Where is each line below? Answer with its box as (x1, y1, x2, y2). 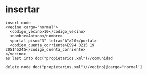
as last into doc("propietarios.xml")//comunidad (5, 56, 113, 61)
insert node (5, 20, 31, 25)
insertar (5, 4, 40, 15)
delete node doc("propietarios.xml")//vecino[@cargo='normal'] (5, 64, 143, 69)
